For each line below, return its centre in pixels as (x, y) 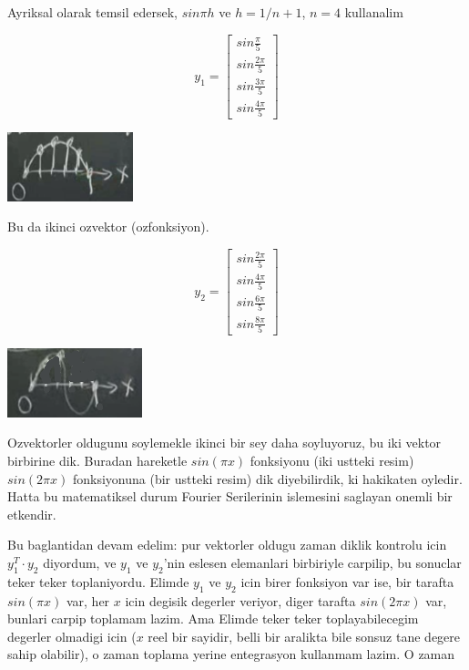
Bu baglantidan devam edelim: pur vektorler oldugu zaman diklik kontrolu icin (227, 545)
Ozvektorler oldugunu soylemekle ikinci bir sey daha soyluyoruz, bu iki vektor (224, 443)
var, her (88, 600)
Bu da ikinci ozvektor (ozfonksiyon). (108, 227)
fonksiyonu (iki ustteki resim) (332, 460)
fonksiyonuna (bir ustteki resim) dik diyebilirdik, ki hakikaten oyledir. (267, 478)
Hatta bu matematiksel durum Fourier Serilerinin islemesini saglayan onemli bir (230, 496)
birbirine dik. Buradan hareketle (97, 460)
